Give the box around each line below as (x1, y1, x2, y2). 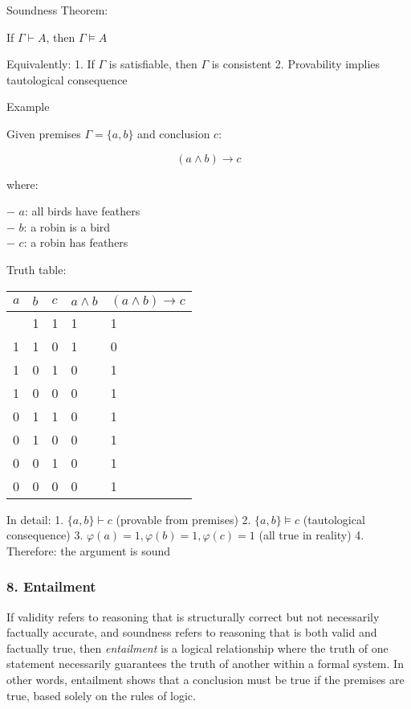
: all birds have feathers (24, 203, 140, 219)
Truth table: (6, 260, 67, 277)
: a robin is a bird (23, 218, 111, 235)
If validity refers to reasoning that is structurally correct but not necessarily (6, 608, 380, 625)
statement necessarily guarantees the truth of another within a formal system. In (6, 655, 404, 672)
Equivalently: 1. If (6, 55, 95, 72)
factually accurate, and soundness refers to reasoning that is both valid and (6, 624, 377, 641)
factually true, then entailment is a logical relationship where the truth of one (6, 639, 389, 656)
